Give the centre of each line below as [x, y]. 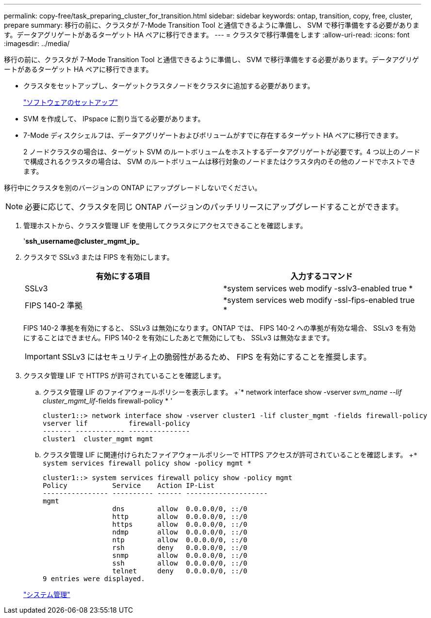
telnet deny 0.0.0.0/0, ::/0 [180, 571]
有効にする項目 [123, 276]
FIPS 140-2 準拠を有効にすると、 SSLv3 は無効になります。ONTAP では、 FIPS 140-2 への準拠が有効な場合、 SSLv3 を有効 [220, 328]
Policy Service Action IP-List [129, 485]
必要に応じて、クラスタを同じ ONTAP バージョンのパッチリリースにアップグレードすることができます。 [214, 207]
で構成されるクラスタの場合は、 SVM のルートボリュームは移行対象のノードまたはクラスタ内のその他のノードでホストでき [220, 161]
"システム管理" [47, 594]
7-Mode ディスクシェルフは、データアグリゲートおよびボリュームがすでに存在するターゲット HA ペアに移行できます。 [213, 135]
